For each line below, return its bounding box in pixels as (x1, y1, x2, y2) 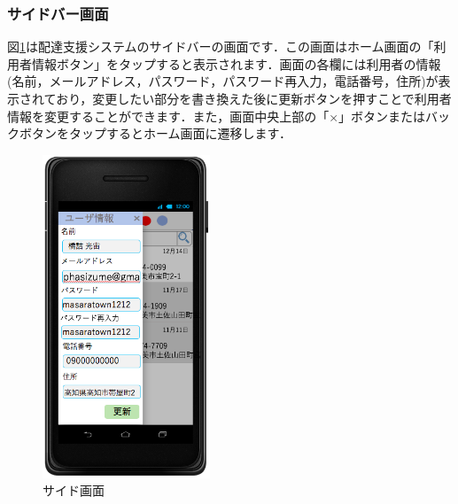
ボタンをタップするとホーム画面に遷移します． (19, 124, 292, 143)
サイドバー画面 (7, 2, 109, 24)
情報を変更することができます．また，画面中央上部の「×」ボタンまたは (7, 106, 426, 125)
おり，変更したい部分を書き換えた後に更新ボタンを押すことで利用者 (56, 89, 452, 107)
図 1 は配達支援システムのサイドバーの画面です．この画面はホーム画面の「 (7, 37, 434, 56)
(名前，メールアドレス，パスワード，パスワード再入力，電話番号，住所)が (7, 72, 439, 90)
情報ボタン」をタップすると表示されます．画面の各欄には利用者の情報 (31, 54, 441, 73)
